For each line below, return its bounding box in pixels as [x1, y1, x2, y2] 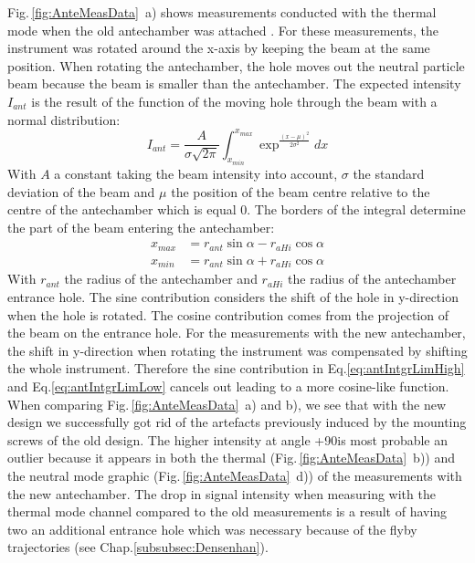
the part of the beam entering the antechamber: [7, 217, 275, 236]
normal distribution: [7, 109, 121, 129]
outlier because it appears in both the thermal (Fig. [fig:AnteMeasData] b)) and [7, 448, 456, 467]
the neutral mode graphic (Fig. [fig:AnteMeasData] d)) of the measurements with [7, 465, 462, 485]
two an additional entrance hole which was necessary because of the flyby [7, 519, 417, 538]
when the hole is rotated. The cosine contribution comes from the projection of [7, 305, 449, 324]
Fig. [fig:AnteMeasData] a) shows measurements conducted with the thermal [7, 3, 437, 21]
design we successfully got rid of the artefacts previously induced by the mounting [7, 412, 467, 432]
